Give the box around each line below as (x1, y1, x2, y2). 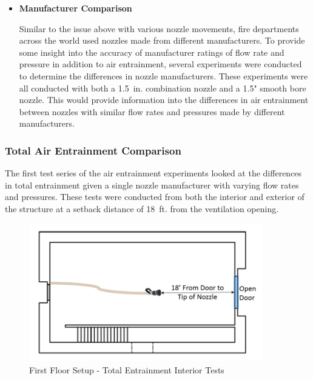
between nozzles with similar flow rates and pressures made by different (19, 105, 285, 118)
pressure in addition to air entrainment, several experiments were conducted (19, 58, 302, 70)
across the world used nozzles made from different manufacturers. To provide (19, 34, 305, 47)
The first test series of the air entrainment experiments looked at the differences (5, 167, 302, 179)
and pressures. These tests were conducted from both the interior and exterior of (5, 190, 305, 203)
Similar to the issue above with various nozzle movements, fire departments (19, 22, 299, 35)
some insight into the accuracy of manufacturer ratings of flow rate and (19, 45, 284, 58)
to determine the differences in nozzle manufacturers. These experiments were (19, 69, 308, 82)
